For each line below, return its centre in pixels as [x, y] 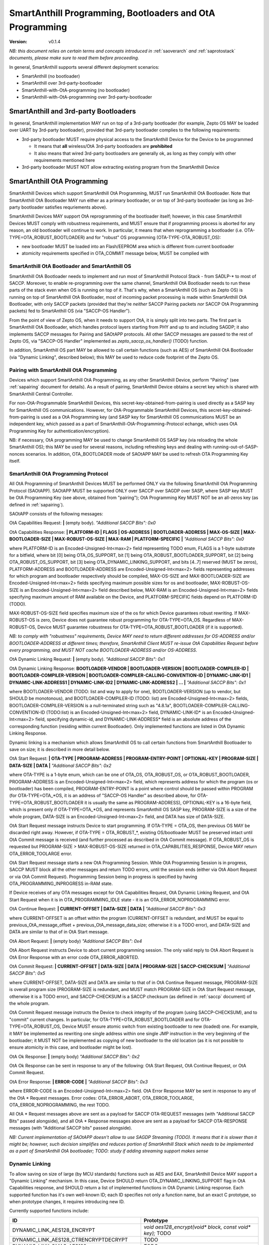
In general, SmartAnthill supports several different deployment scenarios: [84, 67]
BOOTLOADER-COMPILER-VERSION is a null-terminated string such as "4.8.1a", [91, 705]
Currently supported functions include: [49, 1211]
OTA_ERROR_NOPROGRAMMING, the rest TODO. [60, 1105]
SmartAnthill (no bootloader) [51, 76]
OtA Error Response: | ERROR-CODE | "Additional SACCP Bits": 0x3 [78, 1082]
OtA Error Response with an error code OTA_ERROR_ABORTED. [74, 957]
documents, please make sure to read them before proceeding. [74, 58]
